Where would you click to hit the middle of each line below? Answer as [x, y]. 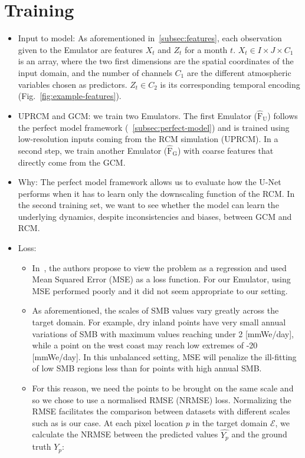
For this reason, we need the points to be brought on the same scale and [163, 388]
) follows [283, 115]
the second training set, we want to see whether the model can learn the [148, 205]
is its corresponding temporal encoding [230, 84]
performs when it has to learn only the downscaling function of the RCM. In [156, 193]
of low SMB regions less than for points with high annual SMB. [147, 368]
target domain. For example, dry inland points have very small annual [159, 322]
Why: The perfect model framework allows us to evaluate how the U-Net [150, 182]
